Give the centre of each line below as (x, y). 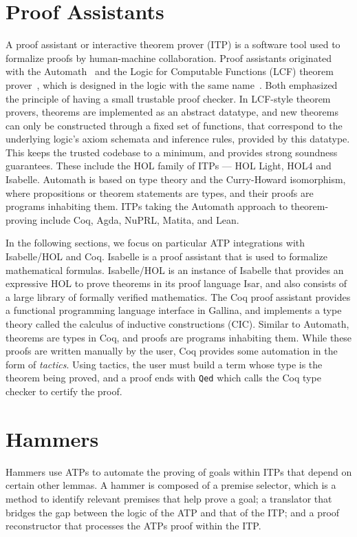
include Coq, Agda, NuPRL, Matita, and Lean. (140, 219)
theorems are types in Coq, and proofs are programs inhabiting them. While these (179, 337)
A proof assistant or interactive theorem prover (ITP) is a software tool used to (173, 44)
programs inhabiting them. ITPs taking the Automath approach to (147, 206)
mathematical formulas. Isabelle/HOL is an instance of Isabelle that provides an (175, 270)
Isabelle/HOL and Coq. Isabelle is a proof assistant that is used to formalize (166, 256)
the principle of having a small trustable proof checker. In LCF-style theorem (168, 98)
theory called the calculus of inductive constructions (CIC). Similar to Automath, (177, 324)
